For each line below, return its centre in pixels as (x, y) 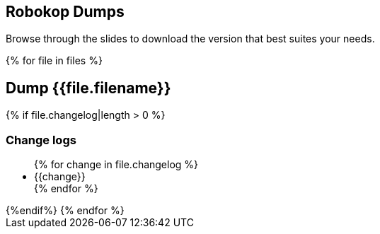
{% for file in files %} (54, 61)
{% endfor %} (66, 189)
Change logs (41, 140)
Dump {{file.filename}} (88, 88)
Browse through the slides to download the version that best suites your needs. (190, 39)
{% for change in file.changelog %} (116, 165)
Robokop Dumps (65, 12)
